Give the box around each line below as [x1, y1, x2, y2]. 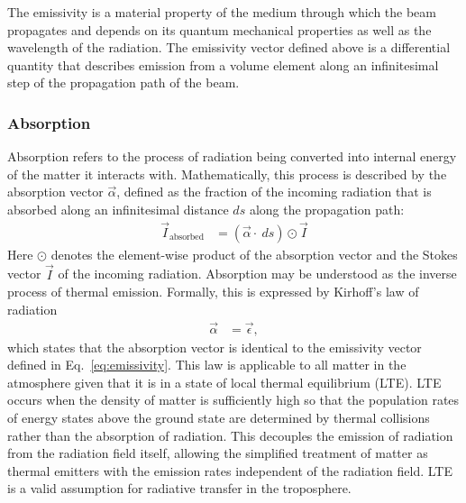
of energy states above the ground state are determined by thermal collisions [7, 408, 430, 427]
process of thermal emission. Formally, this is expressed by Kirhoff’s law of [7, 282, 419, 301]
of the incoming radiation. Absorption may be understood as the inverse [58, 264, 457, 283]
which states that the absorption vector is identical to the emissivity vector [7, 337, 422, 356]
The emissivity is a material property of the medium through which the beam [7, 3, 436, 21]
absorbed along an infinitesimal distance [7, 199, 229, 218]
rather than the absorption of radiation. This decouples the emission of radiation [7, 425, 453, 444]
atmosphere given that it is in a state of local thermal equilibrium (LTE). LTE [7, 372, 442, 391]
